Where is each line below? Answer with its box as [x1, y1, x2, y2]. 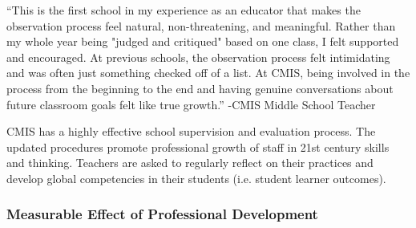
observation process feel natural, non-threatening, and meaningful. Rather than [6, 17, 396, 34]
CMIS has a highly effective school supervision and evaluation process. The [6, 123, 376, 140]
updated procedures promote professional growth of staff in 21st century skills [6, 138, 390, 155]
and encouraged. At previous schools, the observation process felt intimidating [6, 48, 390, 65]
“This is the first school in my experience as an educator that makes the [6, 2, 361, 18]
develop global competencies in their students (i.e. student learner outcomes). [6, 169, 386, 186]
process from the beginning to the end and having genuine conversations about [6, 79, 394, 96]
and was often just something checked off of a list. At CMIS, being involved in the [6, 64, 410, 81]
